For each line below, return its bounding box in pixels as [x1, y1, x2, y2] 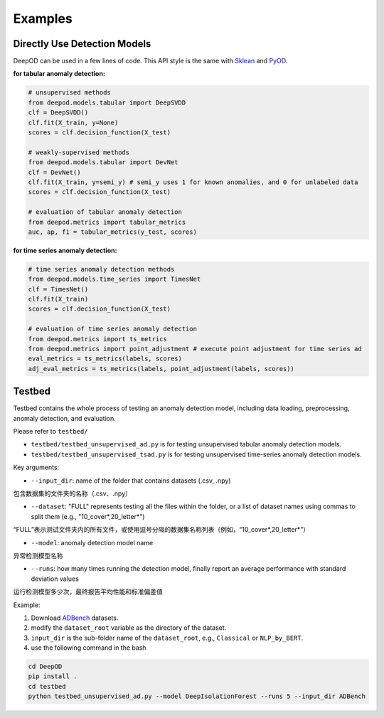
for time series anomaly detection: [13, 246, 117, 254]
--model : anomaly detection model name [31, 538, 154, 547]
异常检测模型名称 [13, 551, 63, 559]
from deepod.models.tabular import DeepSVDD [28, 98, 186, 107]
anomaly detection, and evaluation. [13, 414, 117, 422]
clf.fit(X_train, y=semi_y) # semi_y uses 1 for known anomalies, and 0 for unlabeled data [28, 178, 358, 186]
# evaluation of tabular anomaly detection [28, 208, 183, 216]
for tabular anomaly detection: [13, 70, 106, 78]
